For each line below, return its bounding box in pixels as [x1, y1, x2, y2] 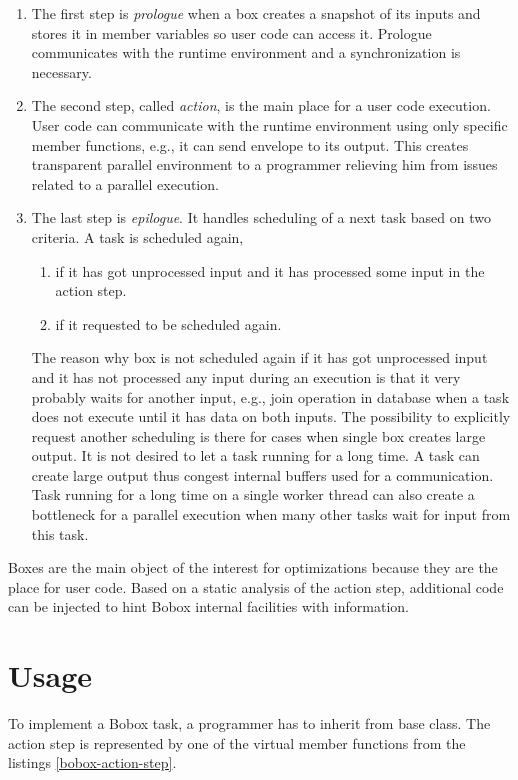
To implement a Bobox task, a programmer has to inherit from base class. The [8, 713, 491, 734]
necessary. [31, 61, 92, 82]
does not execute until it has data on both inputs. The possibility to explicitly [31, 406, 511, 427]
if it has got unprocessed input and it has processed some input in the [55, 260, 485, 281]
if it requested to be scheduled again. [55, 313, 282, 334]
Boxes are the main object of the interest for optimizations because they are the [8, 557, 498, 578]
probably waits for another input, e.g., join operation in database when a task [31, 386, 510, 407]
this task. [31, 523, 89, 544]
